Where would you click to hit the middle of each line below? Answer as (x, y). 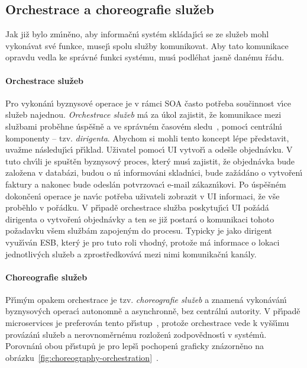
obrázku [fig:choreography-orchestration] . (82, 357)
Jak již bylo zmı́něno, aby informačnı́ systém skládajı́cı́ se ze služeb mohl (137, 34)
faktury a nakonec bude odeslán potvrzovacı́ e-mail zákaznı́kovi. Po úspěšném (146, 184)
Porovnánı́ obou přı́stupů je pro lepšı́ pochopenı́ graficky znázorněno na (135, 346)
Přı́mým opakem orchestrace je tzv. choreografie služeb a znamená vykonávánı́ (146, 299)
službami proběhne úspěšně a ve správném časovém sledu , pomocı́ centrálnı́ (144, 126)
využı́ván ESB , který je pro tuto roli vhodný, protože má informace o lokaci (143, 242)
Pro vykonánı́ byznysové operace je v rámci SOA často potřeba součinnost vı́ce (148, 103)
